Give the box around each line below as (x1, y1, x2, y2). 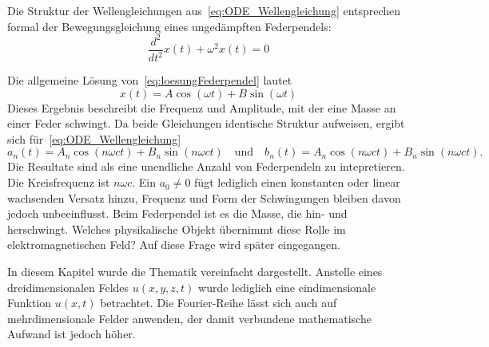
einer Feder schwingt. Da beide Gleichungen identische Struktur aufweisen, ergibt (7, 115, 405, 132)
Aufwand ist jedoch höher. (7, 325, 136, 342)
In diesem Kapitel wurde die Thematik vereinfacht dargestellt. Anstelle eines (7, 263, 383, 280)
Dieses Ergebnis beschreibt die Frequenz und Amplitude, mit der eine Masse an (7, 99, 396, 116)
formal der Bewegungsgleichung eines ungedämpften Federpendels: (7, 18, 332, 34)
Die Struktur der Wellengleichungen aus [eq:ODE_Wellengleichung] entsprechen (7, 2, 401, 18)
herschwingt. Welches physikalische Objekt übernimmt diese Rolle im (7, 220, 346, 237)
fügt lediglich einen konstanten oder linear (194, 174, 400, 191)
